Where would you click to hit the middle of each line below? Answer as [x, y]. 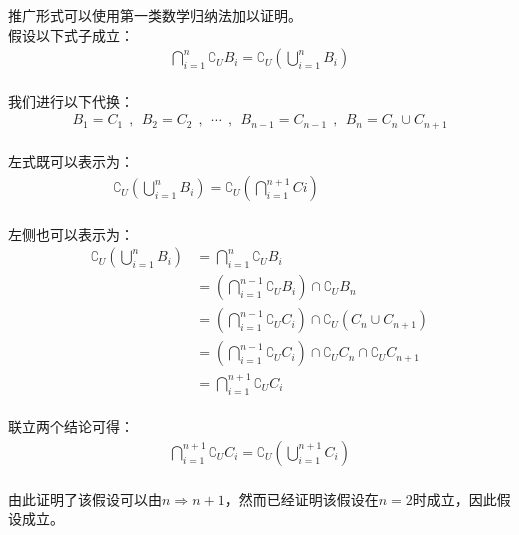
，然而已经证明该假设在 [301, 498]
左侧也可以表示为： [71, 233]
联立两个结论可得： [71, 426]
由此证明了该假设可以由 [85, 498]
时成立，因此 [454, 498]
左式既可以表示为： [71, 161]
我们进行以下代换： [71, 100]
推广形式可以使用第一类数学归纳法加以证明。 [155, 15]
